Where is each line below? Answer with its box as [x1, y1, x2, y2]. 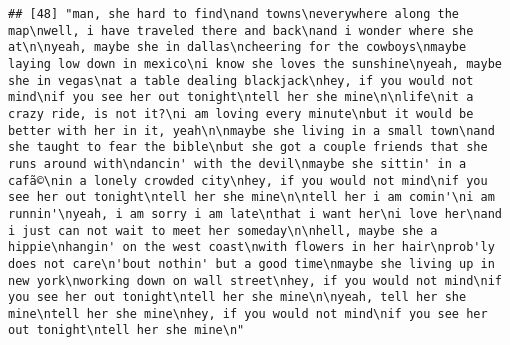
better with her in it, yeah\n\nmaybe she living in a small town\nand [8, 123, 495, 138]
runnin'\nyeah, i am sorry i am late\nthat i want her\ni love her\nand [8, 206, 502, 221]
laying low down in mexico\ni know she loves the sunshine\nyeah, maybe [8, 56, 502, 71]
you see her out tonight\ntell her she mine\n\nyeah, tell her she [8, 290, 467, 305]
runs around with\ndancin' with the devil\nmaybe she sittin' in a [8, 156, 467, 171]
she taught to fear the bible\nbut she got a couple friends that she [8, 140, 488, 155]
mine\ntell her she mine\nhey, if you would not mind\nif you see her [8, 306, 488, 321]
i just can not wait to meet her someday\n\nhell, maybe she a [8, 223, 438, 238]
